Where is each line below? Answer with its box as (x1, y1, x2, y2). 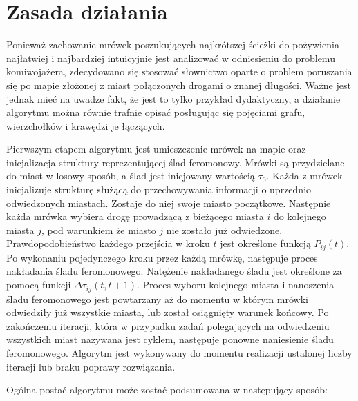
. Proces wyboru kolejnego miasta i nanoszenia (136, 277, 335, 292)
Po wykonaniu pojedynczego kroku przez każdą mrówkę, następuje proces (6, 250, 318, 264)
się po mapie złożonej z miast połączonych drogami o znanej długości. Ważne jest (6, 77, 351, 92)
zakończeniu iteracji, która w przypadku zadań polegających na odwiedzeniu (6, 318, 330, 333)
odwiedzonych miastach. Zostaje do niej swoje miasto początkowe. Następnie (6, 195, 331, 210)
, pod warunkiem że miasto (41, 222, 156, 237)
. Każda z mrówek (266, 168, 343, 183)
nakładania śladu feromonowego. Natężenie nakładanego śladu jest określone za (6, 264, 342, 278)
